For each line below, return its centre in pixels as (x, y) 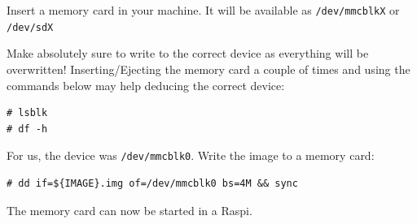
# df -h (27, 129)
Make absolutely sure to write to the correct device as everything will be (188, 53)
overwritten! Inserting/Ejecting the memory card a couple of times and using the (208, 69)
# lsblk (27, 113)
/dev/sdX (30, 27)
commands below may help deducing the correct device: (146, 85)
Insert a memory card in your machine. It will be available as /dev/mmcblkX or (203, 10)
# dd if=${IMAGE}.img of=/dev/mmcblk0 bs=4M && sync (152, 183)
